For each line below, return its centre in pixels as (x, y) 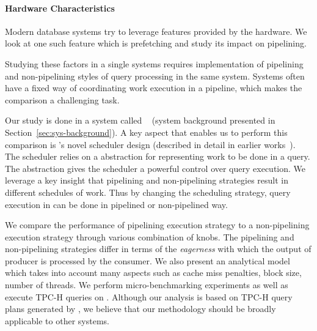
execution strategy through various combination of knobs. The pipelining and (150, 236)
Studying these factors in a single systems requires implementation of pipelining (154, 63)
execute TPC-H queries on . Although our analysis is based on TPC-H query (149, 296)
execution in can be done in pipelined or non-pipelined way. (116, 204)
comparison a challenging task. (62, 99)
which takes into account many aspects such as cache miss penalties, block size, (153, 273)
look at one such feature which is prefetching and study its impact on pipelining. (156, 43)
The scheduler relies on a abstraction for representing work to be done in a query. (158, 156)
